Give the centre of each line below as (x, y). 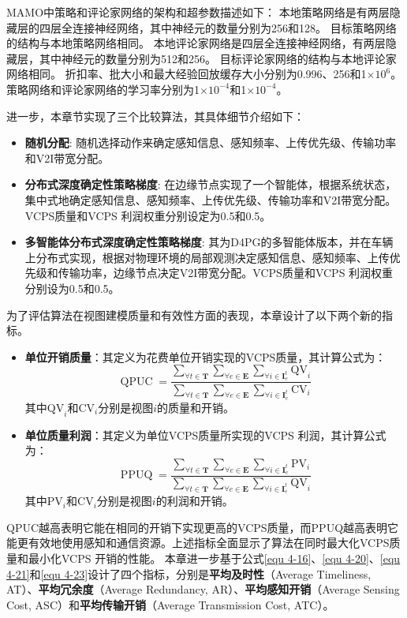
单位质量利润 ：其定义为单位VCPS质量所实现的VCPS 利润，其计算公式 (205, 434)
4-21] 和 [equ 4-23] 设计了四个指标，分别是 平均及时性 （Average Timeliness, (189, 573)
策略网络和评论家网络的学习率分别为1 (103, 89)
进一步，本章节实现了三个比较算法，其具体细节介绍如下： (155, 116)
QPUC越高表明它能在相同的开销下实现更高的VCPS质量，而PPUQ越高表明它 (203, 527)
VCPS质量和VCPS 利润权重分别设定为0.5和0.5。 (148, 215)
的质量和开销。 (196, 407)
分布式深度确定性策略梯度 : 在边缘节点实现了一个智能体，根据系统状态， (211, 184)
